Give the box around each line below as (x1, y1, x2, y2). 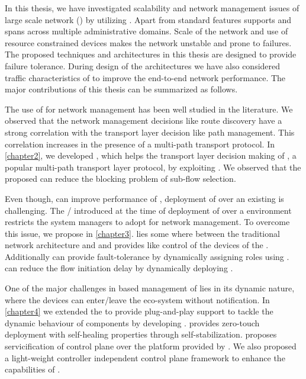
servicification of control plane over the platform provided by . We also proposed (5, 340, 297, 352)
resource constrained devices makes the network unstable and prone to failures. (5, 36, 292, 49)
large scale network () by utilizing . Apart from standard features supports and (5, 13, 292, 25)
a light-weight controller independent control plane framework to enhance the (5, 351, 285, 364)
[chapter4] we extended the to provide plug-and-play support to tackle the (5, 305, 273, 317)
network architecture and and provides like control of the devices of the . (5, 239, 269, 251)
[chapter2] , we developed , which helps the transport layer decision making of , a (5, 149, 297, 162)
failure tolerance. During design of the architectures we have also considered (5, 59, 281, 72)
